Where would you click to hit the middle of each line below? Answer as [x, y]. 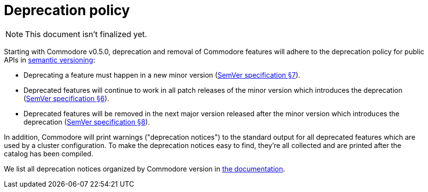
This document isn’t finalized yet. [86, 34]
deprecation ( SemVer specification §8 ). [87, 122]
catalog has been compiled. [49, 153]
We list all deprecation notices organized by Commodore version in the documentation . [145, 169]
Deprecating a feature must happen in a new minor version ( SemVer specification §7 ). [162, 75]
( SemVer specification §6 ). [66, 98]
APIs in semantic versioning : [50, 60]
